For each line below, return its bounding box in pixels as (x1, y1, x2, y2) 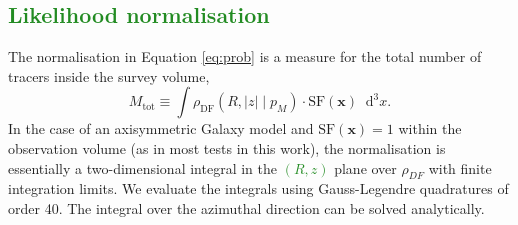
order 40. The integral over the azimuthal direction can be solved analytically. (8, 197, 485, 218)
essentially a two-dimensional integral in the (8, 157, 277, 178)
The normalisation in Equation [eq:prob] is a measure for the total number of (8, 46, 482, 67)
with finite (428, 157, 492, 178)
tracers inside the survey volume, (8, 65, 210, 86)
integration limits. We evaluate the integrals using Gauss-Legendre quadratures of (8, 178, 509, 199)
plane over (334, 157, 397, 178)
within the (398, 118, 462, 139)
